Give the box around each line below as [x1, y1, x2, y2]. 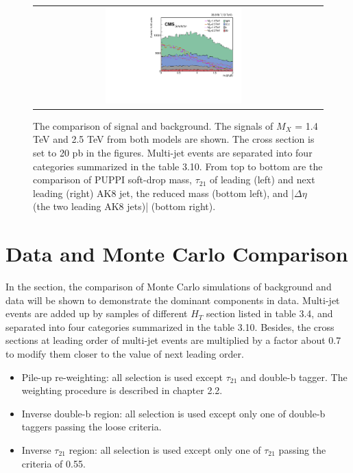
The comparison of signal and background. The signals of [33, 118, 273, 132]
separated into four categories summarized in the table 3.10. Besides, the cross [5, 319, 334, 334]
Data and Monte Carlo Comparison [5, 240, 348, 268]
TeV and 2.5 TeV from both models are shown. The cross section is [33, 132, 315, 146]
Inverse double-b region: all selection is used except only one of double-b [21, 406, 326, 420]
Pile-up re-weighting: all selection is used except [21, 369, 223, 384]
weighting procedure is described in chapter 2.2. [21, 383, 223, 397]
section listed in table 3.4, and [206, 306, 333, 321]
